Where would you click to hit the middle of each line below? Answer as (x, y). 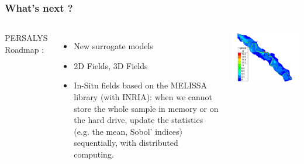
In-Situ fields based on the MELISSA (141, 85)
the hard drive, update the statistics (139, 120)
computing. (94, 154)
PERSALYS (26, 38)
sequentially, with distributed (126, 143)
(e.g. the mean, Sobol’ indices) (128, 131)
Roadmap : (25, 49)
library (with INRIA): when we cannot (143, 97)
